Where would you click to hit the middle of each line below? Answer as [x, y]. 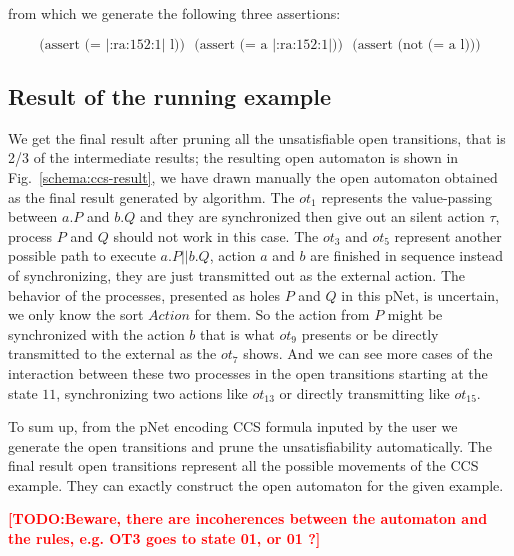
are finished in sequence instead [407, 255]
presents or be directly [370, 333]
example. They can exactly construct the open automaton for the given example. [256, 484]
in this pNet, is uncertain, [420, 294]
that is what [237, 333]
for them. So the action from [282, 314]
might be [415, 314]
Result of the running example [169, 95]
